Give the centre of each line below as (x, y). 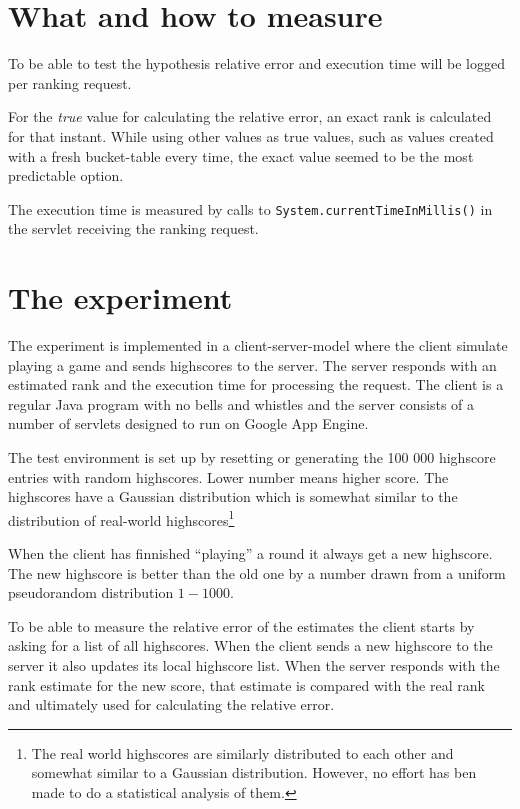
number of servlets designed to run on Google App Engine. (188, 423)
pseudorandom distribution (91, 592)
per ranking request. (70, 82)
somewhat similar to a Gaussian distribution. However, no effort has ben (254, 772)
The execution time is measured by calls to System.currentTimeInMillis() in (250, 208)
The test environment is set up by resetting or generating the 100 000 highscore (252, 457)
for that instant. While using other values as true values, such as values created (251, 135)
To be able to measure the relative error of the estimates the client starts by (241, 625)
